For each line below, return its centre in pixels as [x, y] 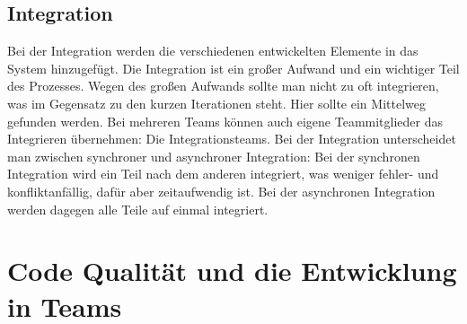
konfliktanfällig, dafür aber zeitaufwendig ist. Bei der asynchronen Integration [221, 191]
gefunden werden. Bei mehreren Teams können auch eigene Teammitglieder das [225, 121]
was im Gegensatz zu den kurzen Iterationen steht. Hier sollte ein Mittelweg [216, 103]
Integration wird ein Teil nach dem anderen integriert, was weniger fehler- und [223, 174]
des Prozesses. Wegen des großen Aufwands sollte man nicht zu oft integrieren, [223, 86]
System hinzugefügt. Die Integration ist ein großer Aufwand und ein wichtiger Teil [233, 68]
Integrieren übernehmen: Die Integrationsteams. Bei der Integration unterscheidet [232, 139]
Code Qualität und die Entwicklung [232, 271]
